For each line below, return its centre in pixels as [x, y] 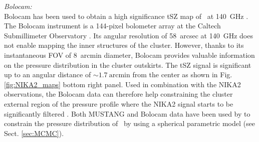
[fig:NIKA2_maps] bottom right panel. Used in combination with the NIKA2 [122, 84]
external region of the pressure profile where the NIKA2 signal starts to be [119, 103]
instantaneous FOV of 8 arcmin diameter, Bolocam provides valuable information [129, 55]
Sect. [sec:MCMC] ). [34, 133]
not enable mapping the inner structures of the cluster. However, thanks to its [124, 45]
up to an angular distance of [48, 74]
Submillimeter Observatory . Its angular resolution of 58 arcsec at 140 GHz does [128, 35]
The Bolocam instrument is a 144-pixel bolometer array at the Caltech [112, 26]
